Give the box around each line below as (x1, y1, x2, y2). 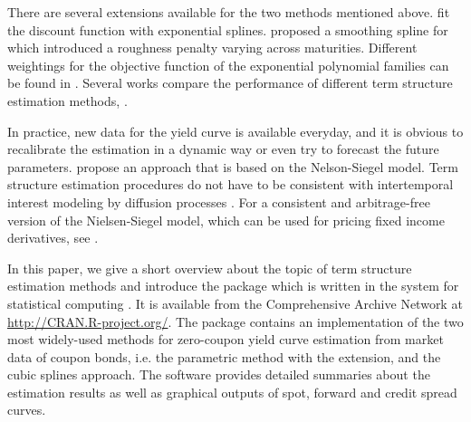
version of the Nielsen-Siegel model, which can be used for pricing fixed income (7, 210, 445, 229)
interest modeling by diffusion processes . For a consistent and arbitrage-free (7, 192, 430, 211)
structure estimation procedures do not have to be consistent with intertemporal (7, 175, 454, 194)
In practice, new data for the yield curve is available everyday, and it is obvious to (7, 121, 464, 140)
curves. (7, 400, 46, 419)
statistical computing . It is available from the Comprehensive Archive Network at (7, 293, 463, 312)
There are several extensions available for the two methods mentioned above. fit (7, 3, 450, 21)
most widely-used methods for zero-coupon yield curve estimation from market (7, 330, 444, 349)
